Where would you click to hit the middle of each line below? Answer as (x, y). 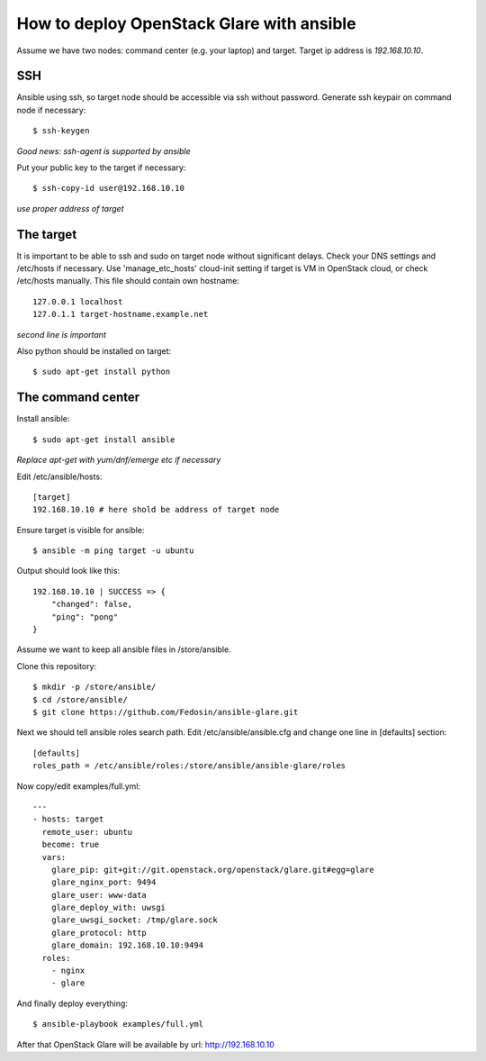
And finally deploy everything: (72, 1003)
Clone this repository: (57, 666)
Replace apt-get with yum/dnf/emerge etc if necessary (119, 460)
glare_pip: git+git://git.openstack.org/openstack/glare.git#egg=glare (212, 870)
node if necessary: (51, 110)
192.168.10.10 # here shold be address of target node (156, 510)
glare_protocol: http (99, 933)
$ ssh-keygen (61, 131)
